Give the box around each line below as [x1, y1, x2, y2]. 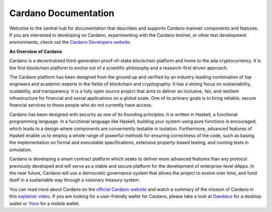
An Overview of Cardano [9, 48, 62, 54]
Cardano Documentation [9, 8, 114, 19]
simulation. [9, 147, 32, 153]
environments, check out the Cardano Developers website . [9, 39, 131, 45]
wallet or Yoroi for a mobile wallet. [9, 200, 80, 206]
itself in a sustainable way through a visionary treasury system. [9, 177, 141, 183]
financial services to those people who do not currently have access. [9, 102, 153, 108]
